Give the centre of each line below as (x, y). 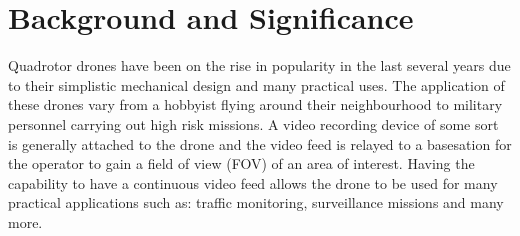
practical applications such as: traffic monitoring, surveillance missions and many (256, 202)
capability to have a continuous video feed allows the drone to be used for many (253, 182)
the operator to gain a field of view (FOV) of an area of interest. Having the (241, 163)
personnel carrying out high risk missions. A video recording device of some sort (253, 123)
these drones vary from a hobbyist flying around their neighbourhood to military (255, 104)
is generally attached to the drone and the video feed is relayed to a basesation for (260, 143)
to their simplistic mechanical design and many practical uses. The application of (256, 84)
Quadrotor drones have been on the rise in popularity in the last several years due (259, 65)
